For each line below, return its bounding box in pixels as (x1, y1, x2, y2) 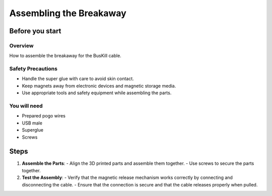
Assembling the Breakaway (9, 8, 127, 19)
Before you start (9, 27, 61, 35)
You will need (9, 102, 43, 109)
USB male (22, 120, 43, 126)
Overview (9, 42, 34, 49)
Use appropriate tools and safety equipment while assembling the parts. (22, 90, 172, 96)
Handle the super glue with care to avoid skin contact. (22, 76, 134, 82)
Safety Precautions (9, 66, 58, 73)
